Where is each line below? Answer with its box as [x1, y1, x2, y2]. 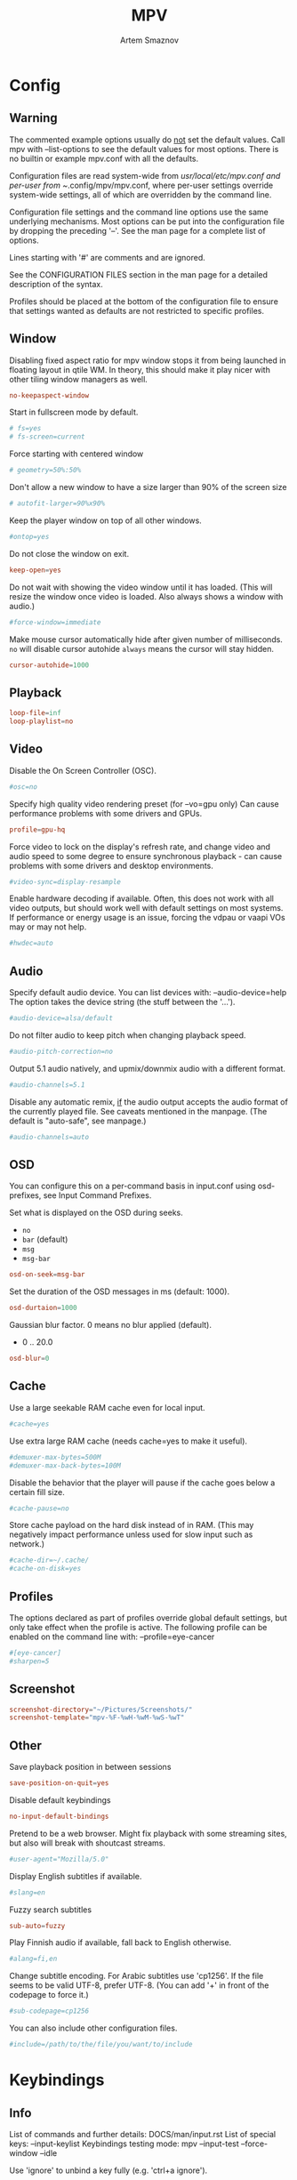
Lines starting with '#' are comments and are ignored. [9, 252, 206, 262]
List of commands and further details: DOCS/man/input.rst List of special [9, 2129, 277, 2140]
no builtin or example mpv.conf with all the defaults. [9, 153, 199, 164]
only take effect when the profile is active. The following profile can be [9, 1621, 268, 1632]
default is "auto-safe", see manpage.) [9, 1115, 147, 1126]
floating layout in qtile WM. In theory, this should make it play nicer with [9, 364, 271, 374]
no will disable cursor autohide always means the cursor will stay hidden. [9, 643, 274, 654]
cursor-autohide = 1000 [9, 660, 90, 670]
